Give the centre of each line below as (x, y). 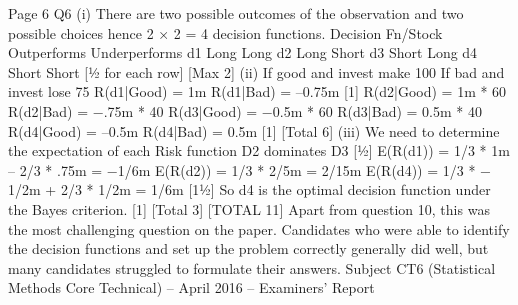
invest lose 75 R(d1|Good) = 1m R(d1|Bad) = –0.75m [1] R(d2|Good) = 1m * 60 (257, 91)
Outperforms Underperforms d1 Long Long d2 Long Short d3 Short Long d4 (243, 52)
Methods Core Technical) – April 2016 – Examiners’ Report (191, 287)
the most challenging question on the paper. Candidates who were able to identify (259, 228)
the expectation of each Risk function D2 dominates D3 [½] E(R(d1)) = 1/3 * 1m (259, 150)
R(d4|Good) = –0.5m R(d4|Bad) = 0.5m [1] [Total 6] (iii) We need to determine (254, 130)
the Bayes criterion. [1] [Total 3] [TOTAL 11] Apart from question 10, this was (249, 208)
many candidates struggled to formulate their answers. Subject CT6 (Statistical (252, 267)
